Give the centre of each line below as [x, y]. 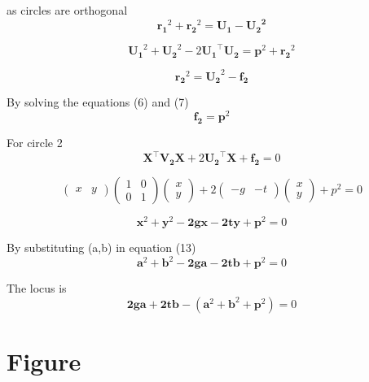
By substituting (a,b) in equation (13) [101, 247]
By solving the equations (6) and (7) [98, 102]
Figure [44, 360]
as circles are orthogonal [67, 10]
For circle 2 [35, 142]
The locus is [37, 288]
